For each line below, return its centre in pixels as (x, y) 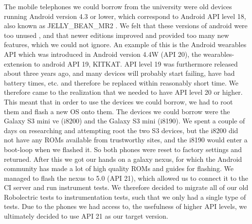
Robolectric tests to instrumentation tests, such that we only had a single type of (125, 197)
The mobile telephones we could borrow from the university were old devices (118, 6)
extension (18, 63)
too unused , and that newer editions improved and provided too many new (117, 35)
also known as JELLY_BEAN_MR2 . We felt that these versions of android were (126, 26)
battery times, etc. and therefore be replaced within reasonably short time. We (121, 82)
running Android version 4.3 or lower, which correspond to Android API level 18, (125, 16)
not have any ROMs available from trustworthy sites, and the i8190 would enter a (126, 140)
